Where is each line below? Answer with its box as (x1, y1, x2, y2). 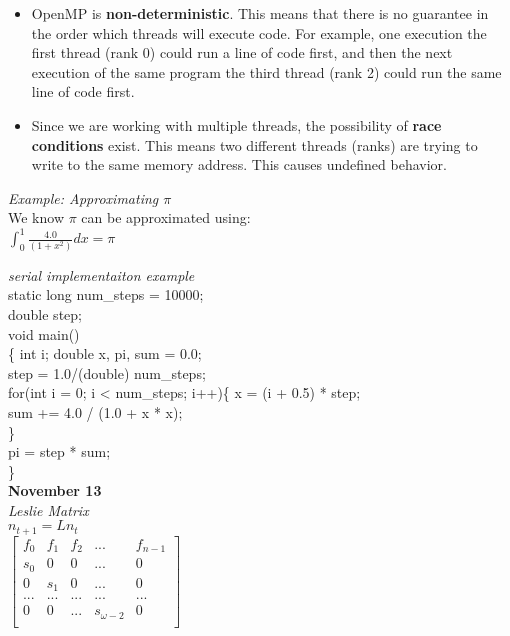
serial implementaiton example (8, 264, 195, 285)
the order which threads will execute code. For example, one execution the (31, 22, 487, 43)
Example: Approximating (8, 187, 159, 208)
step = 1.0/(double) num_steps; (8, 362, 206, 383)
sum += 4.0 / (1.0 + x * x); (8, 401, 183, 422)
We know (8, 207, 64, 228)
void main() (8, 323, 80, 344)
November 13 (8, 480, 102, 501)
